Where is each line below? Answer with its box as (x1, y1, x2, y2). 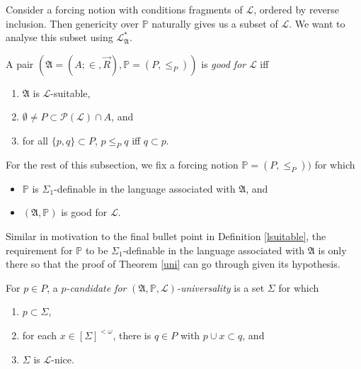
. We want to (289, 16, 345, 30)
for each (22, 327, 57, 342)
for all (22, 132, 49, 147)
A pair (6, 56, 34, 71)
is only (318, 242, 347, 257)
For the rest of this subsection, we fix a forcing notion (6, 157, 239, 171)
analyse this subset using (6, 30, 113, 45)
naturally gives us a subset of (151, 16, 278, 30)
